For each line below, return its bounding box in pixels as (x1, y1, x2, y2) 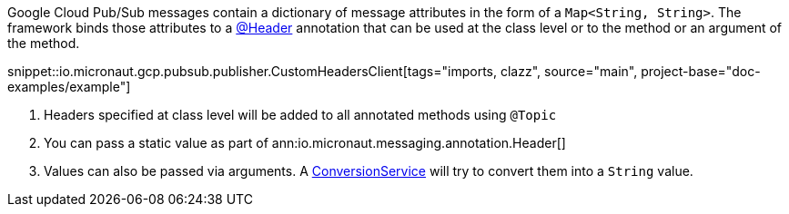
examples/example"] (7, 79, 131, 94)
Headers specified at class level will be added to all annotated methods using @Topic (44, 107, 557, 122)
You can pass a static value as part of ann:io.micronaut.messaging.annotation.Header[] (44, 135, 566, 151)
